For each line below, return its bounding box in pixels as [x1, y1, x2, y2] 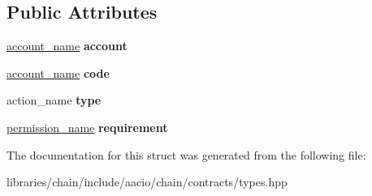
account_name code [6, 64, 110, 81]
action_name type [6, 92, 102, 109]
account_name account [6, 37, 128, 54]
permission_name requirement [6, 118, 168, 135]
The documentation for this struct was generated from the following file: [6, 146, 366, 163]
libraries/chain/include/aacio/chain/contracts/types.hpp [6, 173, 288, 190]
